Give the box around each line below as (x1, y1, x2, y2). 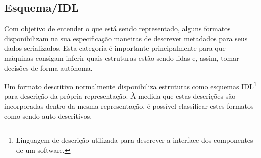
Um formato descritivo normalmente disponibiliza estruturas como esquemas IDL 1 (4, 80, 257, 91)
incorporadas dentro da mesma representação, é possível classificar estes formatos (4, 101, 254, 111)
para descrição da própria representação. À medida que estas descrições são (4, 91, 236, 101)
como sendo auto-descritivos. (4, 110, 92, 121)
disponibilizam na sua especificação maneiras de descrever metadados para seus (4, 33, 248, 43)
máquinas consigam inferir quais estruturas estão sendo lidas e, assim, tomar (4, 52, 239, 63)
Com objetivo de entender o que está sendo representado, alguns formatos (4, 23, 231, 34)
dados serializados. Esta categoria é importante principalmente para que (4, 43, 226, 53)
